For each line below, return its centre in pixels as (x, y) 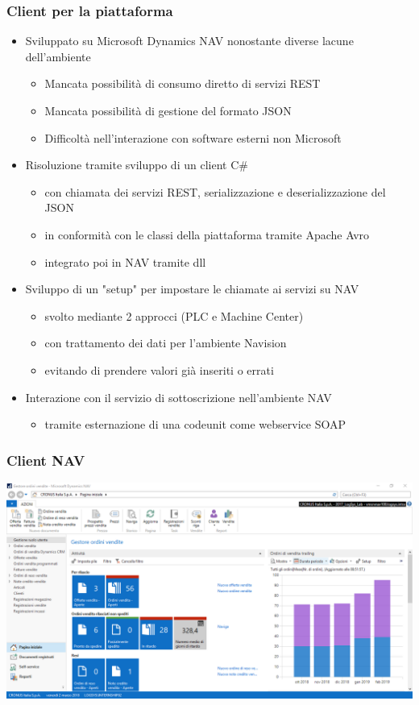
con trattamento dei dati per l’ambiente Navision (166, 343)
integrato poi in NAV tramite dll (125, 261)
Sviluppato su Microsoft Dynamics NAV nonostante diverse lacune (189, 41)
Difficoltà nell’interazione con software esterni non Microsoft (193, 137)
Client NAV (46, 460)
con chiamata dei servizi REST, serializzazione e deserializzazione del (215, 191)
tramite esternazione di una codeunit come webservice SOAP (195, 424)
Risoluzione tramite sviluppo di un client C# (137, 165)
